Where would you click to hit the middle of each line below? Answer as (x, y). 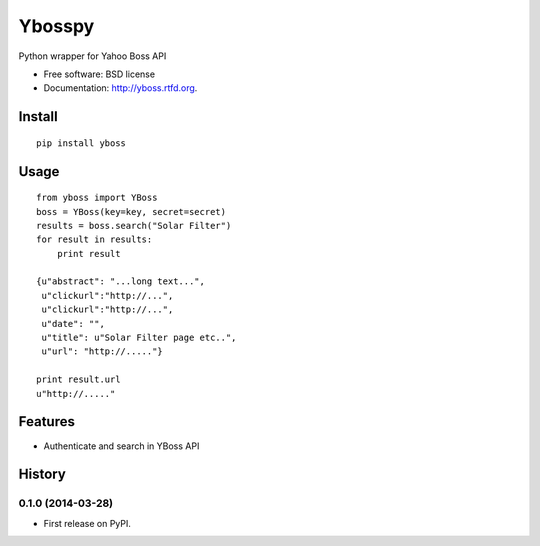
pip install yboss (81, 143)
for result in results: (94, 239)
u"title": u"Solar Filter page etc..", (139, 338)
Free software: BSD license (99, 74)
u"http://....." (76, 393)
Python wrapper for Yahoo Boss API (92, 56)
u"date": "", (73, 323)
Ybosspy (56, 26)
